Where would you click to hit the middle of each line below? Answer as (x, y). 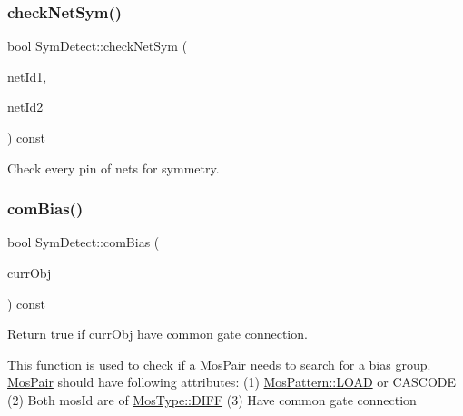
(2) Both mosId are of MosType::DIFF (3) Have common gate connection (212, 399)
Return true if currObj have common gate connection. (158, 334)
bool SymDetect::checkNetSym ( (98, 46)
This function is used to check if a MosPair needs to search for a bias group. (219, 364)
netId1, (27, 76)
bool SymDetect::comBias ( (84, 242)
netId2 (25, 107)
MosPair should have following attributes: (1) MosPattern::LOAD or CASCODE (232, 382)
